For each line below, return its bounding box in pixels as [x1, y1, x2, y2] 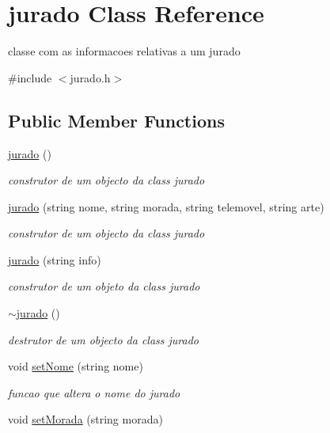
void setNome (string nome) [8, 358, 143, 374]
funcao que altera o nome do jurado [8, 384, 180, 401]
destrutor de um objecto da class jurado [8, 331, 199, 348]
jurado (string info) [8, 251, 101, 268]
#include [8, 69, 52, 85]
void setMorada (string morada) [8, 411, 163, 427]
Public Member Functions [8, 108, 225, 132]
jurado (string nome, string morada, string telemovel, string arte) [8, 198, 324, 215]
